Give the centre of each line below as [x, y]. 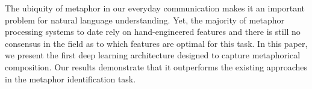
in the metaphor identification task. [70, 78]
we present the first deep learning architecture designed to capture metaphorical [153, 55]
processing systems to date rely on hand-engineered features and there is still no [153, 32]
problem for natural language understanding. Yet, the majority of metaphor [145, 20]
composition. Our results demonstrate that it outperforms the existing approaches [156, 66]
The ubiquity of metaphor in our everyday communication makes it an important [155, 8]
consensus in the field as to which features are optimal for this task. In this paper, [156, 43]
